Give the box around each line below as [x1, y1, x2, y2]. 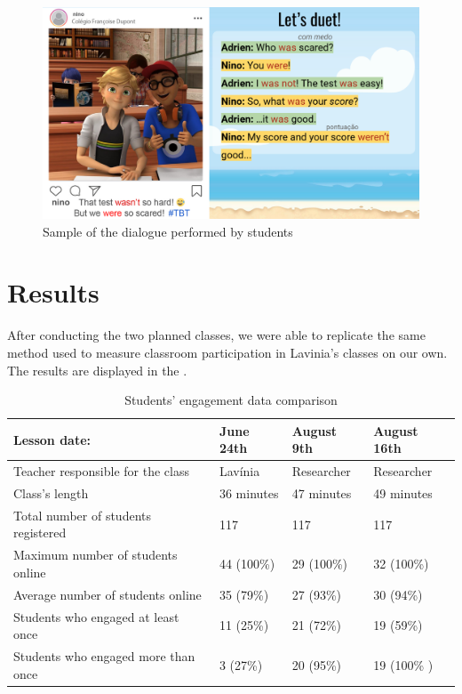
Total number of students [13, 505, 151, 524]
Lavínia [219, 462, 260, 480]
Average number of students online [13, 585, 202, 603]
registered [13, 523, 67, 542]
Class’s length [13, 484, 89, 503]
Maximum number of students [13, 545, 178, 564]
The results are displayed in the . [7, 360, 187, 379]
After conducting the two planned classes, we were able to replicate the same [7, 326, 426, 344]
